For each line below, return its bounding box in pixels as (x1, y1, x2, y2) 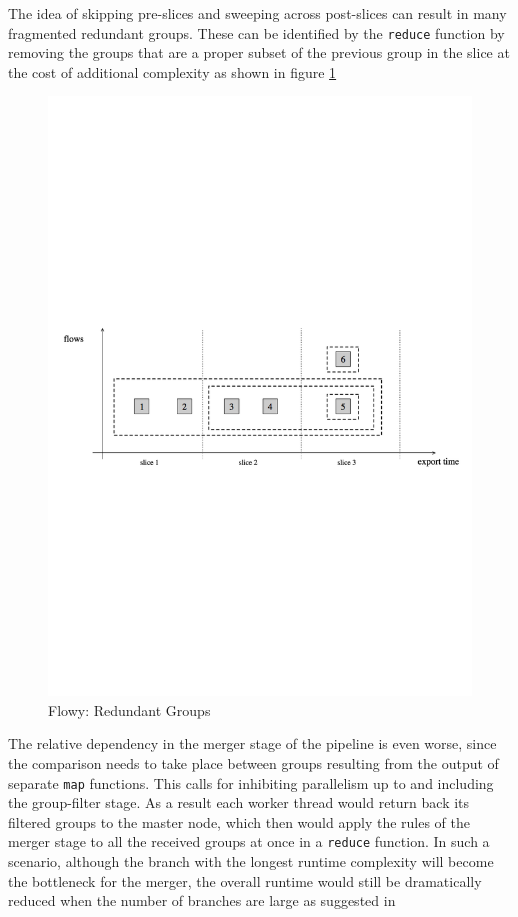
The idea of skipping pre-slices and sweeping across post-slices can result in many (8, 3, 507, 23)
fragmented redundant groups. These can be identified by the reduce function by (8, 22, 505, 43)
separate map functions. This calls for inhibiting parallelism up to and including (8, 772, 494, 793)
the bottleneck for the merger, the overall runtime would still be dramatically (8, 870, 482, 891)
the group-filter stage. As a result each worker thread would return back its (8, 792, 470, 813)
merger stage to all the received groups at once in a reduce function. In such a (8, 831, 490, 852)
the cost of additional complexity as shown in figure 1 (8, 61, 337, 82)
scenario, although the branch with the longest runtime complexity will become (8, 851, 494, 871)
